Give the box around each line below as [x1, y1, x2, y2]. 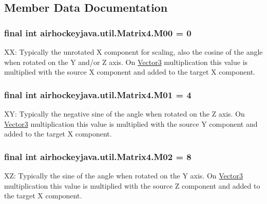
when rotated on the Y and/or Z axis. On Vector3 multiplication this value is [4, 56, 248, 67]
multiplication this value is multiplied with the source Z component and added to [4, 180, 260, 191]
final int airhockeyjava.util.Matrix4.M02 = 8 [4, 150, 192, 163]
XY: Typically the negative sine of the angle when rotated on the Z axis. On [4, 108, 245, 119]
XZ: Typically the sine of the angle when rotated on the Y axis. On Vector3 [4, 170, 243, 180]
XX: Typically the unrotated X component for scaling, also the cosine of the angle [4, 47, 263, 57]
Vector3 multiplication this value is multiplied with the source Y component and [4, 118, 258, 129]
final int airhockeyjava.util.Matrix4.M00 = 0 [4, 26, 192, 39]
